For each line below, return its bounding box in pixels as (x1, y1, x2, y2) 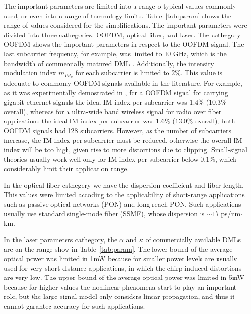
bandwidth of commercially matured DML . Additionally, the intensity (4, 58, 214, 68)
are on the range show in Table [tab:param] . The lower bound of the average (4, 244, 233, 254)
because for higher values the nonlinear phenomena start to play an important (4, 281, 237, 292)
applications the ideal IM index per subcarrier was (4, 116, 154, 126)
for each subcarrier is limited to (75, 68, 169, 78)
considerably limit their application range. (4, 163, 129, 174)
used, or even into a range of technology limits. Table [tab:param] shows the (4, 10, 231, 20)
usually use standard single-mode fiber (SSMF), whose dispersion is (4, 208, 205, 218)
